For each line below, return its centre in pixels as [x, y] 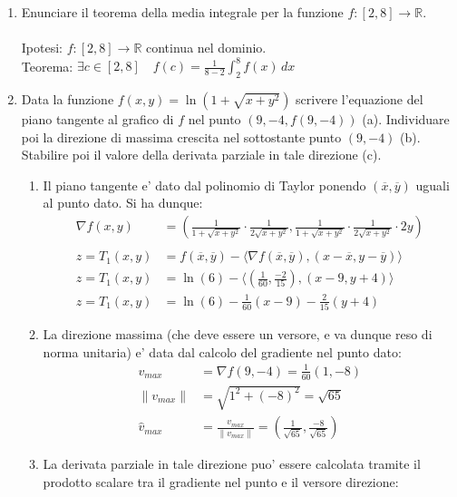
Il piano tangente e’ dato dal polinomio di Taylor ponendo [204, 185]
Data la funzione [68, 99]
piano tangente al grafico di [97, 119]
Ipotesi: [42, 48]
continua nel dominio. [206, 48]
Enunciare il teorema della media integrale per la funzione [182, 12]
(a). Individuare [406, 119]
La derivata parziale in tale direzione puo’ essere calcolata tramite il [232, 464]
